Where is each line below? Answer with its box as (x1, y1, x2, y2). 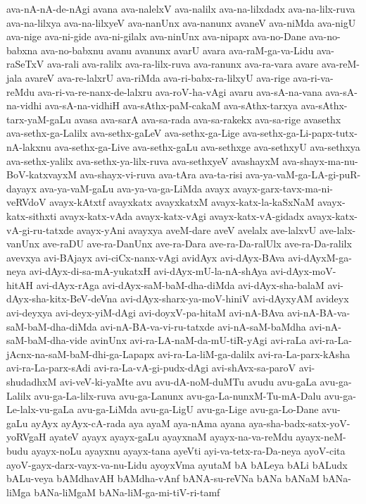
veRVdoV (6, 195, 46, 209)
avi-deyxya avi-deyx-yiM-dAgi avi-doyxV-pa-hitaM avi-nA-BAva (6, 305, 284, 320)
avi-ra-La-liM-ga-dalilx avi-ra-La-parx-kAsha (157, 346, 351, 361)
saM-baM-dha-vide (6, 333, 87, 348)
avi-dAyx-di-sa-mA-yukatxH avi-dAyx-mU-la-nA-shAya (29, 264, 267, 278)
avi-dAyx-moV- (270, 264, 336, 278)
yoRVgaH (6, 429, 46, 444)
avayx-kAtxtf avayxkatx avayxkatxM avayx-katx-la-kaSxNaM (49, 195, 315, 209)
